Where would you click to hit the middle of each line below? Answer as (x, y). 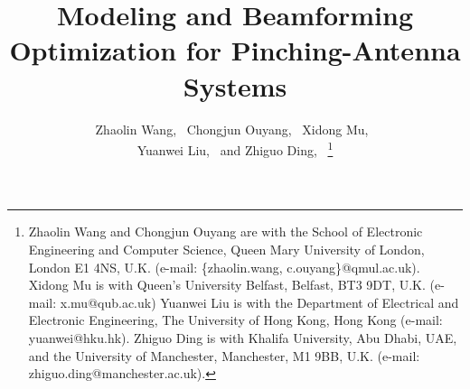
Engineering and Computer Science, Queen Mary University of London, (226, 249)
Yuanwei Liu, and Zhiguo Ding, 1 (235, 148)
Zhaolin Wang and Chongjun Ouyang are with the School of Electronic (226, 232)
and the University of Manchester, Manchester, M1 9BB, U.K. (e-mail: (224, 355)
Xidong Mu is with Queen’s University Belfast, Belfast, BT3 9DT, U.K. (227, 285)
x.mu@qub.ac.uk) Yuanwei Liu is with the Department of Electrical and (259, 302)
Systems (235, 85)
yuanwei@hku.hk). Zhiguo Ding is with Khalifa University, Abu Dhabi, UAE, (243, 337)
